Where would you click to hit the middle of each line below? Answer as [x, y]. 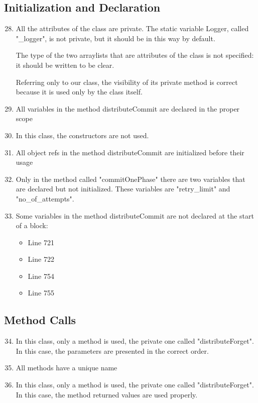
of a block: [32, 225]
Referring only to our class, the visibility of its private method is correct [127, 82]
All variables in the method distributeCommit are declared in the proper [128, 108]
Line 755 [41, 293]
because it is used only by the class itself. [79, 92]
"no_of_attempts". [45, 198]
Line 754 [41, 276]
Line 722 [41, 259]
